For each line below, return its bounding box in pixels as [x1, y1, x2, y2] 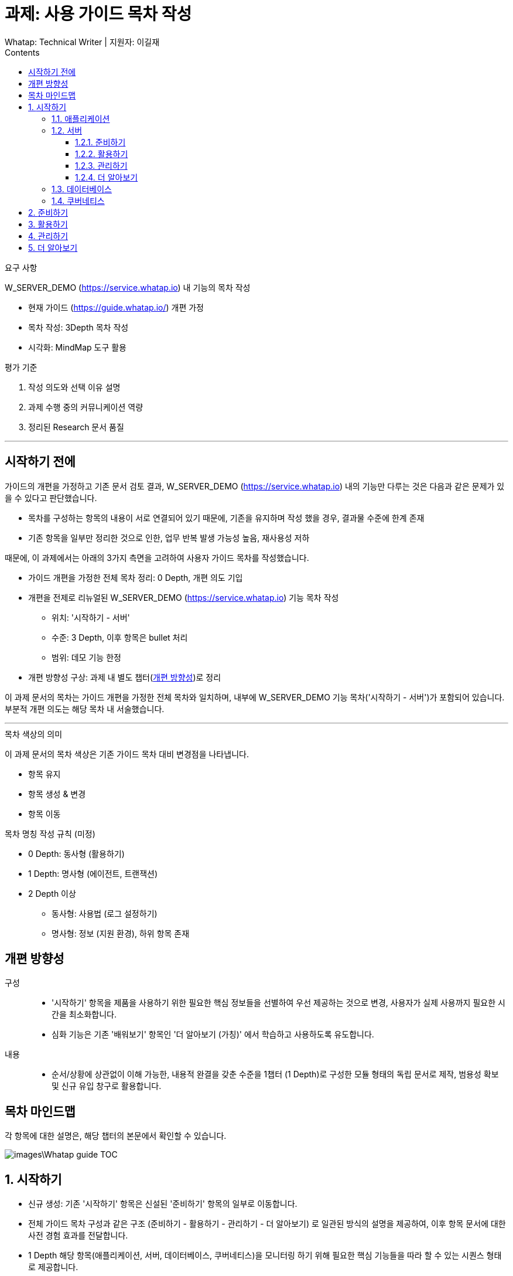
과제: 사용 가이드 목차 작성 [5, 4, 192, 24]
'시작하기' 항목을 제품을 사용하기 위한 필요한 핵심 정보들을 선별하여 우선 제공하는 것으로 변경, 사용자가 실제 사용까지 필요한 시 [52, 998, 505, 1008]
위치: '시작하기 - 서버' [52, 612, 130, 622]
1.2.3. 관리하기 [75, 160, 128, 171]
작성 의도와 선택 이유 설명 [28, 382, 121, 392]
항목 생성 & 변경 [28, 788, 86, 799]
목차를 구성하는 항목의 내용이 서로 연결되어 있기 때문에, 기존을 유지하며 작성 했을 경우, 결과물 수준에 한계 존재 [28, 512, 425, 523]
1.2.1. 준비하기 [75, 137, 126, 147]
